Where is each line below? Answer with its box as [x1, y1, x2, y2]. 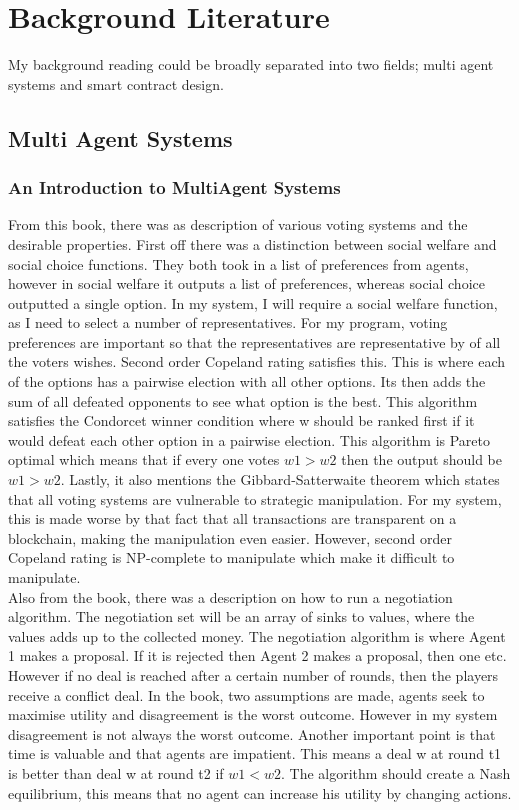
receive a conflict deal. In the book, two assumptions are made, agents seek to [8, 684, 485, 705]
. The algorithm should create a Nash [281, 762, 511, 783]
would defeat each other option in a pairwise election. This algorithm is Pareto [8, 429, 491, 450]
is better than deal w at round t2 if [8, 762, 224, 783]
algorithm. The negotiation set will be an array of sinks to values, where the [8, 606, 475, 627]
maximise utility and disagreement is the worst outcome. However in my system [8, 704, 498, 725]
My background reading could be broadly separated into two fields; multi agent [8, 54, 494, 75]
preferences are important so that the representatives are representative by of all [8, 331, 501, 352]
